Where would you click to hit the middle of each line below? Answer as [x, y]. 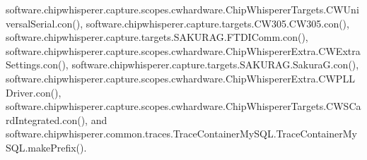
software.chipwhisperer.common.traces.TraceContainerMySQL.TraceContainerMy [181, 134]
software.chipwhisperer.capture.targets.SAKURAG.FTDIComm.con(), [157, 37]
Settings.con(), [37, 64]
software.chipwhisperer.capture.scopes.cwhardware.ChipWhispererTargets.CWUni [182, 9]
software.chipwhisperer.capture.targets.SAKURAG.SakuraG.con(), [215, 64]
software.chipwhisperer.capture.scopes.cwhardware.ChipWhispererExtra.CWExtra [183, 50]
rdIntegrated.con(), [47, 119]
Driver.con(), [34, 92]
